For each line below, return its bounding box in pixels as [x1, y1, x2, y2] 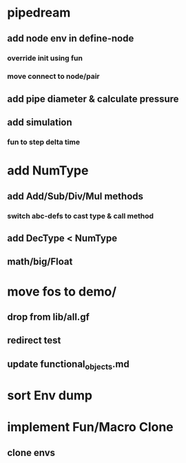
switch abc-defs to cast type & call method [7, 211, 154, 221]
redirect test [7, 334, 61, 347]
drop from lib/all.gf [7, 311, 90, 323]
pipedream [7, 5, 71, 21]
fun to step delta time [7, 137, 81, 147]
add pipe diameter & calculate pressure [7, 93, 179, 105]
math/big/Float [7, 256, 73, 268]
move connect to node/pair [7, 71, 100, 81]
